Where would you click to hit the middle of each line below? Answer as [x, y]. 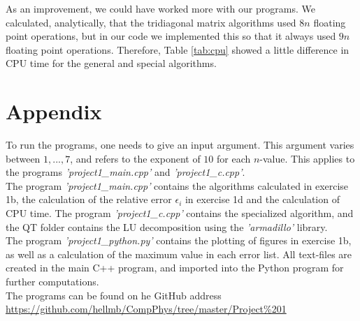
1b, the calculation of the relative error [89, 199]
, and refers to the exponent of [135, 158]
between [23, 158]
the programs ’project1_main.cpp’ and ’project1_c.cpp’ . [125, 172]
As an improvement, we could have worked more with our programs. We [160, 8]
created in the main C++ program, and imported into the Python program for [175, 268]
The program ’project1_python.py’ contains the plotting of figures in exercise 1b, [179, 240]
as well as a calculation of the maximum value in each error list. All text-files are [179, 254]
